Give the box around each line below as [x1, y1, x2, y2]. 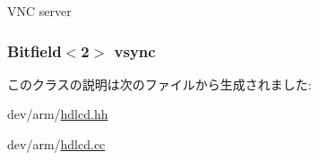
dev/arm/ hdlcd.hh [7, 105, 108, 123]
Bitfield [7, 39, 62, 62]
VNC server [7, 2, 72, 20]
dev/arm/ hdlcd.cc [7, 135, 106, 153]
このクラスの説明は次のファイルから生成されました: [7, 74, 312, 93]
